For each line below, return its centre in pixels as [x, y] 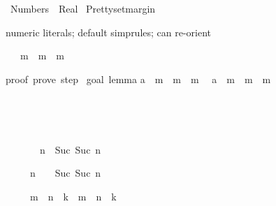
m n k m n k [73, 196]
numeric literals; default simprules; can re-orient [109, 32]
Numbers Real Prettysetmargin [83, 8]
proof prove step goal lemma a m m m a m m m [138, 79]
